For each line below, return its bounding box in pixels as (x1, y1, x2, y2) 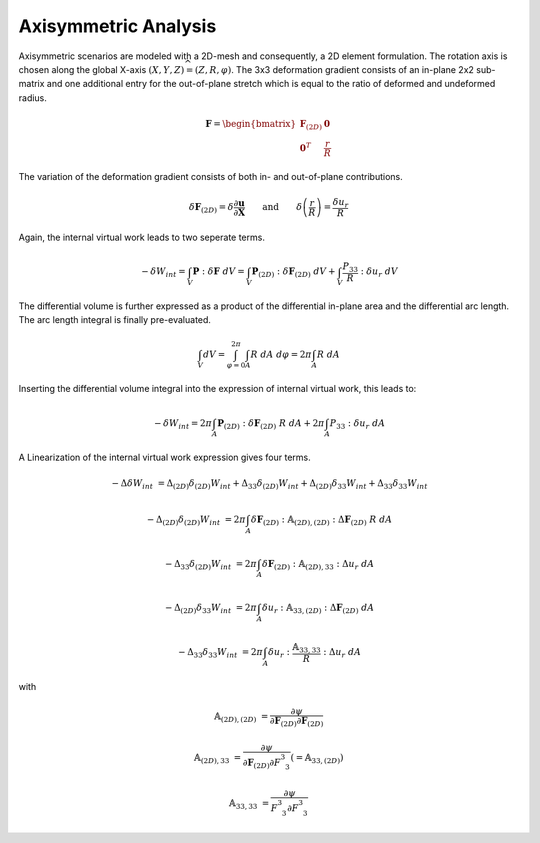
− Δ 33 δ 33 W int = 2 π (178, 646, 264, 660)
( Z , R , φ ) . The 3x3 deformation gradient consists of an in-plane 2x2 (194, 63, 475, 75)
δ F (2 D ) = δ (188, 201, 234, 215)
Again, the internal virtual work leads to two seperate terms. (18, 231, 265, 244)
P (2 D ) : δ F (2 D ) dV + (251, 266, 336, 280)
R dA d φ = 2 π (250, 348, 312, 360)
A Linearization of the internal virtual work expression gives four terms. (18, 451, 312, 464)
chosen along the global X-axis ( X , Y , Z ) (18, 63, 185, 75)
